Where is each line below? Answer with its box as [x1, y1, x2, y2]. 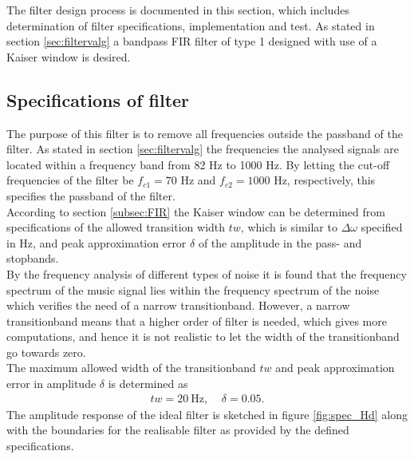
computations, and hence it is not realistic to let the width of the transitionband [6, 328, 400, 345]
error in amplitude [6, 375, 97, 392]
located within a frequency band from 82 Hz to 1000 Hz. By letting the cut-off [6, 156, 390, 172]
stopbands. [6, 250, 59, 267]
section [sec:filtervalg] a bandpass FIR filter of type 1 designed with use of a [6, 33, 377, 49]
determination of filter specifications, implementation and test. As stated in [6, 17, 375, 34]
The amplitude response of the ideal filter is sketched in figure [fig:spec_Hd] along [6, 406, 408, 422]
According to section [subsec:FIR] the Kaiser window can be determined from [6, 203, 385, 220]
